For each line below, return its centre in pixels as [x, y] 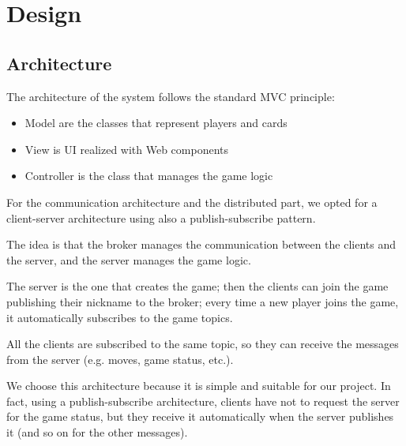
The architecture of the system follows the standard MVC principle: [171, 96]
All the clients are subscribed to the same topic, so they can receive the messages [203, 344]
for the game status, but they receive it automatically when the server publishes [200, 416]
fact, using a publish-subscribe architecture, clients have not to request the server [203, 401]
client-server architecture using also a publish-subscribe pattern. [161, 217]
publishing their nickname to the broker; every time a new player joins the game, [203, 301]
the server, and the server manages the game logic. [129, 259]
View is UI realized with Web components [127, 149]
